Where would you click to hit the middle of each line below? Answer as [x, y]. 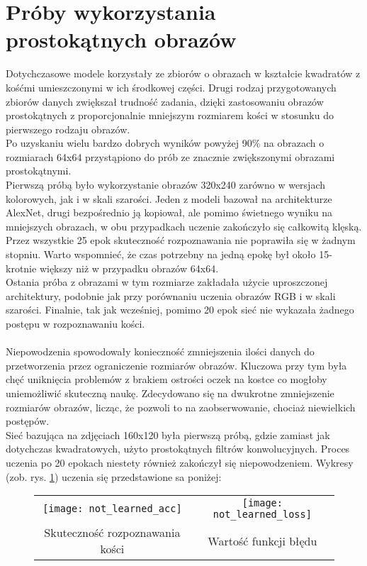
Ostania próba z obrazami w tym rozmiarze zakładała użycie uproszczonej [167, 282]
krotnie [21, 268]
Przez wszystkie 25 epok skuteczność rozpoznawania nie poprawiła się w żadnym [181, 240]
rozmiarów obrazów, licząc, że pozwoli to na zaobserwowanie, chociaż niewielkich [181, 407]
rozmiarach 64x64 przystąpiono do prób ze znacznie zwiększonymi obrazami [170, 156]
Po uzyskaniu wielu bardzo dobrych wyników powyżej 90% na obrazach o [165, 143]
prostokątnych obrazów [121, 39]
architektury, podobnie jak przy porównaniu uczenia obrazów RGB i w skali [171, 295]
